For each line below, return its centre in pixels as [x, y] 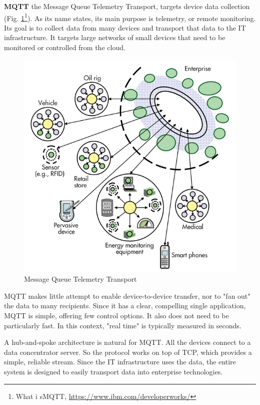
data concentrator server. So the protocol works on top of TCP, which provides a [128, 352]
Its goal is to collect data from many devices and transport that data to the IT [125, 27]
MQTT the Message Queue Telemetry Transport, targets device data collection [127, 6]
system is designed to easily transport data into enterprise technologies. [113, 371]
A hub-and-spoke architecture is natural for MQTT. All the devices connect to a [127, 342]
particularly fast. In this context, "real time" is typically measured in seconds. [123, 325]
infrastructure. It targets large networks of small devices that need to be [115, 37]
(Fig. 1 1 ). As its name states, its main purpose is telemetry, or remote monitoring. [130, 17]
